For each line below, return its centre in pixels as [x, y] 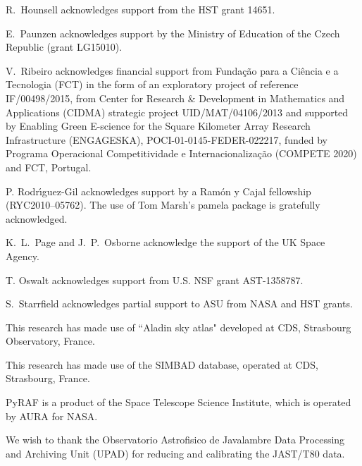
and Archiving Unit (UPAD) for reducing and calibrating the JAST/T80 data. [175, 453]
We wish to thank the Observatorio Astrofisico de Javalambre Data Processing [175, 440]
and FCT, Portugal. [49, 167]
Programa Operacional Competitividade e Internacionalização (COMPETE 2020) [181, 153]
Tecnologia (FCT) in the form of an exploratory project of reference [152, 84]
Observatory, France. [50, 341]
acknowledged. [37, 218]
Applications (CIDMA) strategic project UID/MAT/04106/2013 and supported [177, 112]
